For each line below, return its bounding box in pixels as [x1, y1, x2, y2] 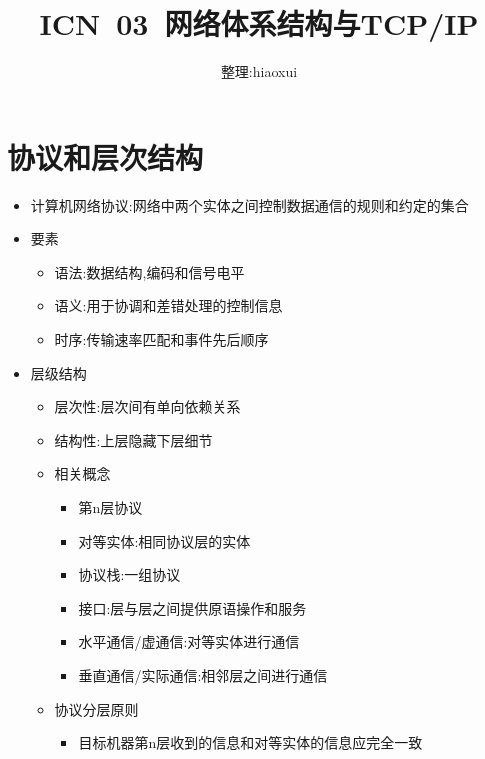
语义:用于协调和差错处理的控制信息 [54, 295, 283, 316]
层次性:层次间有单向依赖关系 [54, 396, 241, 417]
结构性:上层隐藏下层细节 [54, 429, 213, 450]
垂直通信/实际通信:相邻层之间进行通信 [78, 664, 328, 685]
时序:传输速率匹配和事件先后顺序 [54, 329, 269, 350]
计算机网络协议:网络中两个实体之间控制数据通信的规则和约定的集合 [30, 194, 469, 215]
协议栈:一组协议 [78, 564, 181, 585]
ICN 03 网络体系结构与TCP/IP [39, 3, 479, 44]
